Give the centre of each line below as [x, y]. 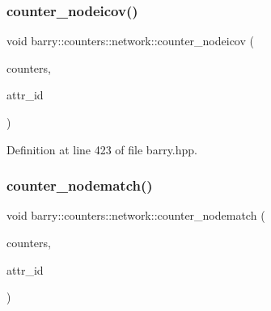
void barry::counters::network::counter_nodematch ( [136, 215]
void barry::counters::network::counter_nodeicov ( [130, 41]
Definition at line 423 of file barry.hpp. [102, 149]
